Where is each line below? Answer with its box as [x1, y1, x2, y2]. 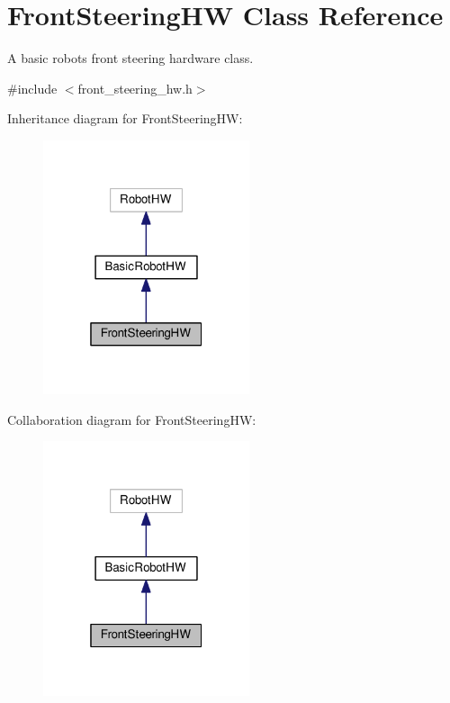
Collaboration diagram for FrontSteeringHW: [7, 410, 256, 428]
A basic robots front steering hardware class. [7, 49, 254, 68]
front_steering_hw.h [77, 78, 193, 97]
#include [7, 78, 58, 97]
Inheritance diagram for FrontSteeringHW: [7, 109, 243, 128]
